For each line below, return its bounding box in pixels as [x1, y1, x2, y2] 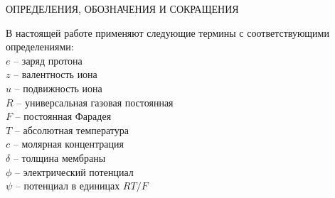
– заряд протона [14, 53, 83, 67]
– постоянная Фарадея [15, 109, 112, 123]
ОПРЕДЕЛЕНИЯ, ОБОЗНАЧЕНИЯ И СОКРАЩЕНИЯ [6, 1, 239, 16]
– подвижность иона [14, 80, 102, 95]
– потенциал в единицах [15, 178, 120, 193]
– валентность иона [14, 67, 97, 82]
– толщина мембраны [13, 150, 106, 165]
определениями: [6, 39, 74, 54]
